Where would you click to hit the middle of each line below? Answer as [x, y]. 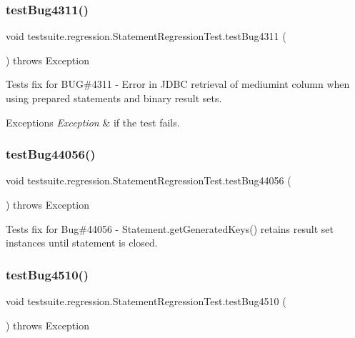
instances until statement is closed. [82, 243]
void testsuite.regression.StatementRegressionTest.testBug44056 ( [149, 180]
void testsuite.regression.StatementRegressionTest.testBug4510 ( [146, 301]
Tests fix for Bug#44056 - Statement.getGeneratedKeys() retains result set [170, 228]
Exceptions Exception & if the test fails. [93, 122]
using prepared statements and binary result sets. [114, 98]
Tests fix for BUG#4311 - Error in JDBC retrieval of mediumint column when [178, 84]
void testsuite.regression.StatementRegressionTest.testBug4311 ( [146, 36]
